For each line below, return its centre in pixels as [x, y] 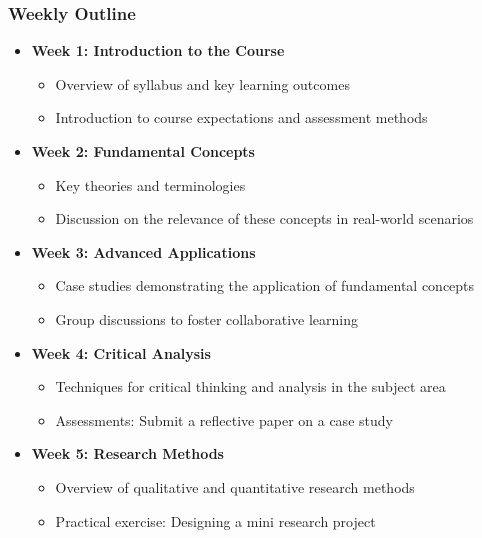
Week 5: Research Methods [127, 453]
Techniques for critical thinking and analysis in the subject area [250, 386]
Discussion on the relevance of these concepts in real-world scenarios [264, 218]
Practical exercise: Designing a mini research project [215, 520]
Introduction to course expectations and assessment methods [241, 117]
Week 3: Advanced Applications [143, 251]
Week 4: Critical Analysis [121, 352]
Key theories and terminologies [150, 184]
